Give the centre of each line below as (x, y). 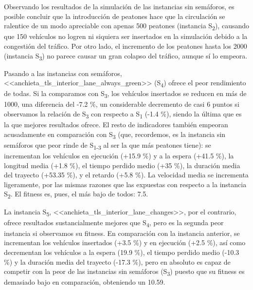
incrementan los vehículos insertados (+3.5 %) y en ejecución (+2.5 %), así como (125, 242)
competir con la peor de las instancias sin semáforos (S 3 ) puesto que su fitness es (124, 272)
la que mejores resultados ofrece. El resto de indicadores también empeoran (116, 125)
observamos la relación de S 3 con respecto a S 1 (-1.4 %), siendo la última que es (123, 114)
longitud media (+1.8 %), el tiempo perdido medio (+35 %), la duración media (122, 165)
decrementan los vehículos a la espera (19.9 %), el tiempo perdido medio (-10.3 (122, 252)
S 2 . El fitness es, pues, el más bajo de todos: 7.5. (76, 194)
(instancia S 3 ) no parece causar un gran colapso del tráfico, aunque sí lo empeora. (126, 56)
